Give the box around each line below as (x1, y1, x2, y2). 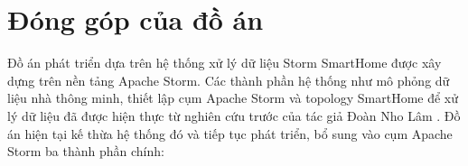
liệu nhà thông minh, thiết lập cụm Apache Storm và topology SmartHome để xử (7, 88, 459, 107)
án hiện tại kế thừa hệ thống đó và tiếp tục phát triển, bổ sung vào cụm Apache (7, 124, 453, 143)
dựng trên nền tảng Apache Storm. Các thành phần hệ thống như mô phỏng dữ (7, 70, 450, 89)
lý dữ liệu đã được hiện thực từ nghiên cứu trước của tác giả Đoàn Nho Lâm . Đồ (7, 106, 461, 124)
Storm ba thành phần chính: (7, 142, 164, 161)
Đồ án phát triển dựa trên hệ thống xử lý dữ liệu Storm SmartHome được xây (7, 53, 442, 72)
